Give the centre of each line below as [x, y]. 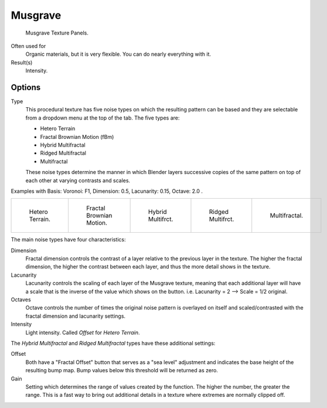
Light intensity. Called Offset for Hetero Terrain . [83, 332]
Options [26, 87]
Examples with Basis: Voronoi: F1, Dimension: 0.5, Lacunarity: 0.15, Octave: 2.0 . [107, 191]
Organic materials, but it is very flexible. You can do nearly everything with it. [118, 54]
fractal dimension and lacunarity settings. [76, 316]
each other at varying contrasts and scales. [78, 180]
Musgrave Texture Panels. [57, 33]
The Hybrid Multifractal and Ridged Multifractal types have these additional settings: [113, 343]
